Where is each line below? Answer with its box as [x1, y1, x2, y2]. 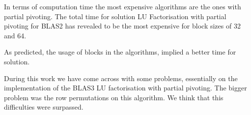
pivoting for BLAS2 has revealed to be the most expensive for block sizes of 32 [4, 21, 241, 31]
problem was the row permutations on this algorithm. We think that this [4, 92, 223, 102]
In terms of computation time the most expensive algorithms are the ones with [4, 1, 241, 11]
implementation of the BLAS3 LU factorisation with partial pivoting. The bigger [4, 83, 247, 93]
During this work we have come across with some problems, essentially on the [4, 73, 238, 83]
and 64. [4, 30, 27, 40]
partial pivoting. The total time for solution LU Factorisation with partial [4, 11, 226, 21]
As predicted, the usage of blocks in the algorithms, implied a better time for [4, 47, 236, 57]
